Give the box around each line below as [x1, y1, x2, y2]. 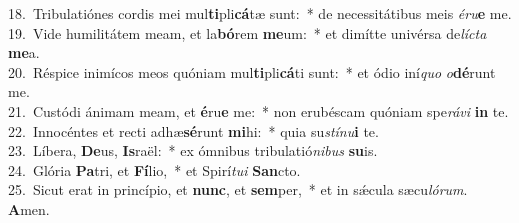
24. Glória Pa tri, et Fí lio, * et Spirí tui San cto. [8, 159, 301, 180]
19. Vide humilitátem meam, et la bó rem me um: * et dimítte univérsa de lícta [8, 22, 487, 43]
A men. [8, 198, 50, 219]
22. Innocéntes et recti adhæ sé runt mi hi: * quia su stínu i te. [8, 120, 379, 141]
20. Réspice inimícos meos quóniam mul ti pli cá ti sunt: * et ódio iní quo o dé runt [8, 61, 496, 82]
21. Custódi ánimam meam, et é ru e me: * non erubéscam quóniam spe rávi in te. [8, 100, 509, 121]
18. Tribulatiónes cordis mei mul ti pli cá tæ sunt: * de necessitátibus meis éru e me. [8, 3, 512, 23]
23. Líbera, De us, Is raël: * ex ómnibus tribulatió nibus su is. [8, 140, 378, 161]
